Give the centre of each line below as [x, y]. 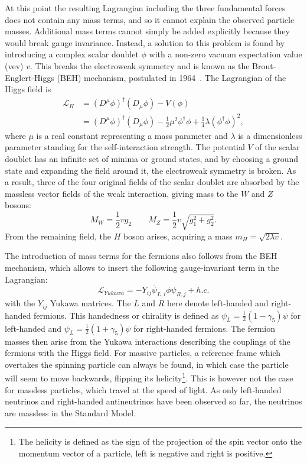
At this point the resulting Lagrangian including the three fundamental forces [145, 8]
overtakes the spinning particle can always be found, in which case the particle [147, 364]
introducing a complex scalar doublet [72, 54]
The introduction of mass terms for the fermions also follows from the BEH [141, 256]
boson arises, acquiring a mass [178, 236]
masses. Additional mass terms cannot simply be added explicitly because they [147, 31]
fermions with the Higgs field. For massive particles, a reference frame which [143, 353]
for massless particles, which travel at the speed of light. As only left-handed [143, 389]
